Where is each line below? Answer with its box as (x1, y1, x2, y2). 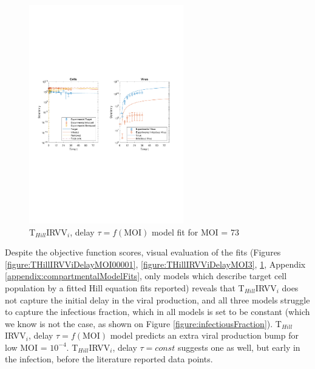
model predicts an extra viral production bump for (110, 329, 299, 342)
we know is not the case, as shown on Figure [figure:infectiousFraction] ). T (5, 317, 282, 330)
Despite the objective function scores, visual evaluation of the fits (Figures (5, 246, 281, 259)
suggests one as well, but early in (177, 340, 300, 353)
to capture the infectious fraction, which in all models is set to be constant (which (5, 305, 310, 318)
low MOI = (5, 340, 47, 353)
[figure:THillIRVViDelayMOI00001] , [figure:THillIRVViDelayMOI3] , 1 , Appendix (5, 257, 306, 270)
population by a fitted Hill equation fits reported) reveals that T (5, 281, 245, 294)
